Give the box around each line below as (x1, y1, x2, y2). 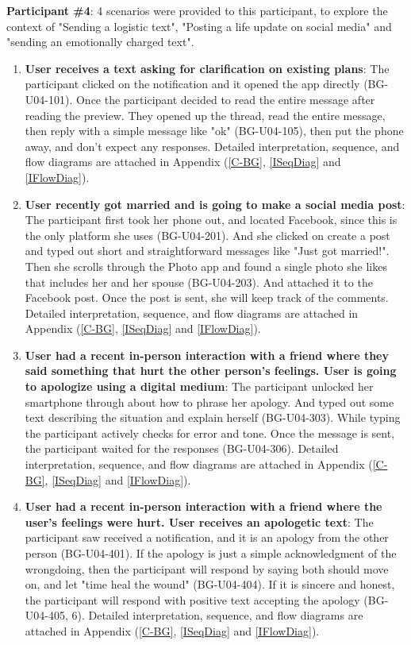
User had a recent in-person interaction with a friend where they (25, 346, 389, 363)
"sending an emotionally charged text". (6, 33, 194, 50)
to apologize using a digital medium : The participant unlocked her (25, 378, 374, 395)
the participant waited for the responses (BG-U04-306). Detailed (25, 440, 339, 457)
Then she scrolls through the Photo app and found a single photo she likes (25, 257, 387, 274)
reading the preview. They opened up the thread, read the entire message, (25, 106, 386, 123)
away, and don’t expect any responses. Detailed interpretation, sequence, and (25, 137, 400, 154)
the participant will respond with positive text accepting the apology (25, 591, 360, 608)
